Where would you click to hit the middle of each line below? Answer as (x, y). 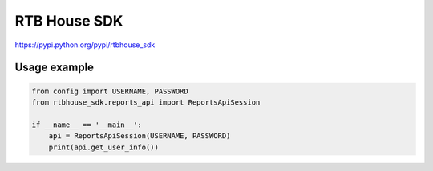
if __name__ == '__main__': (87, 125)
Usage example (55, 68)
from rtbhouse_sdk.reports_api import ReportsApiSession (146, 102)
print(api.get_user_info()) (104, 147)
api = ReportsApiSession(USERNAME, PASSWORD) (140, 136)
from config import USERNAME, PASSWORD (110, 91)
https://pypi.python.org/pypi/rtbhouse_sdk (85, 45)
